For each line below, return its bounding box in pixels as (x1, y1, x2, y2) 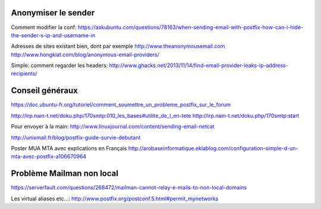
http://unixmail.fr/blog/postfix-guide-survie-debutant (11, 134, 141, 141)
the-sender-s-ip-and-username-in (11, 31, 96, 38)
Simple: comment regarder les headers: (11, 62, 108, 69)
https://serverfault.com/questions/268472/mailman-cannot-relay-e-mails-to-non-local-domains (11, 184, 247, 191)
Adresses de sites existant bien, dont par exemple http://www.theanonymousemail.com (11, 43, 225, 50)
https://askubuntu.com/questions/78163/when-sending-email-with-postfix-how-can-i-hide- (77, 24, 304, 31)
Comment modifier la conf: (11, 24, 77, 31)
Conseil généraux (11, 86, 78, 96)
